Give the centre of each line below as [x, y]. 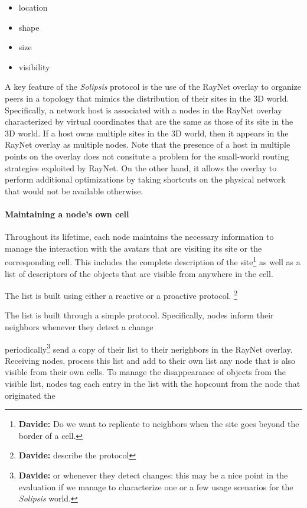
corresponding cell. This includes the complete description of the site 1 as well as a [153, 261]
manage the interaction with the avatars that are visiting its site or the [133, 248]
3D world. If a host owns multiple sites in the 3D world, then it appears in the [147, 133]
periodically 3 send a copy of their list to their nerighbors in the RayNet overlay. [149, 348]
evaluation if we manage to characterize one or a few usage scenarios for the [156, 486]
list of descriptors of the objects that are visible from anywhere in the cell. [139, 273]
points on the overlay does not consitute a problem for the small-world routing [147, 156]
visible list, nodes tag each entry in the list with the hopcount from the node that [153, 384]
